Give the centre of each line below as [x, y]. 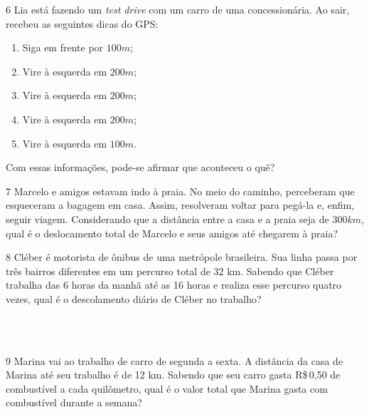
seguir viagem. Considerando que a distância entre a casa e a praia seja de [167, 218]
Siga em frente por [63, 47]
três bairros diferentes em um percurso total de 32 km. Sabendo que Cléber [170, 271]
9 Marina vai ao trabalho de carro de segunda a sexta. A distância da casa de [175, 360]
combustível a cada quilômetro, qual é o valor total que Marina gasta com [167, 388]
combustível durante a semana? [74, 402]
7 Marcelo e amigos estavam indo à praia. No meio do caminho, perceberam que [180, 191]
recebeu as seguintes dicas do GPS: [82, 23]
